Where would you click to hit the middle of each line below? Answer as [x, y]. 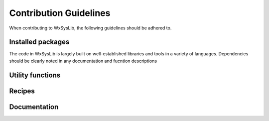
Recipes [22, 91]
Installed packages [39, 42]
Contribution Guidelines [60, 13]
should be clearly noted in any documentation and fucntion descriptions [83, 61]
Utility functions [35, 75]
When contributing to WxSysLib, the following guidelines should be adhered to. [90, 28]
